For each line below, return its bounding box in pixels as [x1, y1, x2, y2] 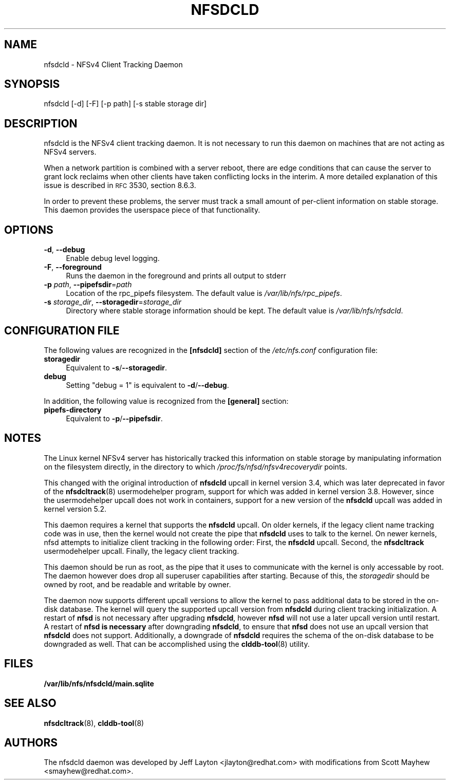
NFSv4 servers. [44, 147, 97, 157]
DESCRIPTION [4, 117, 78, 130]
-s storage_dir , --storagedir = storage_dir [44, 297, 181, 307]
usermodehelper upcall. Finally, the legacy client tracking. [44, 546, 239, 555]
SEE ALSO [4, 697, 57, 710]
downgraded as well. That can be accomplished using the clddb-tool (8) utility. [44, 639, 310, 648]
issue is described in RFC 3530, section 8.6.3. [44, 181, 196, 190]
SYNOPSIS [4, 78, 60, 91]
